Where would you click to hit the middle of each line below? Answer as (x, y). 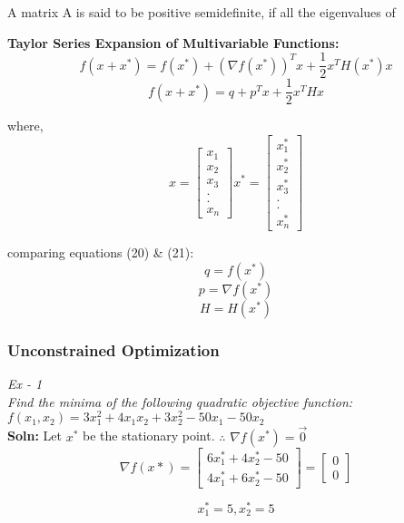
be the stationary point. (148, 436)
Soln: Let (34, 436)
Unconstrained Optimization (113, 349)
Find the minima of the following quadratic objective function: (180, 401)
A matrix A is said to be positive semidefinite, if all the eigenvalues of (202, 12)
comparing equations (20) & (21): (101, 252)
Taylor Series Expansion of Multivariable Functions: (173, 42)
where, (25, 126)
